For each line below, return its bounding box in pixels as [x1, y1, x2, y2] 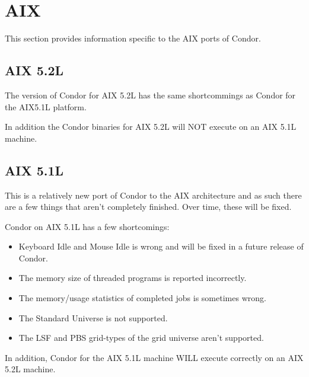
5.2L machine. [5, 363, 56, 375]
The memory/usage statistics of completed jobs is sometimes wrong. [18, 292, 266, 304]
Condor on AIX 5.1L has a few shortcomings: [5, 220, 170, 232]
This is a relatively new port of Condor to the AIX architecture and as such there [5, 188, 302, 201]
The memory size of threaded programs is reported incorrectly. [18, 271, 247, 284]
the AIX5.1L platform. [5, 100, 87, 113]
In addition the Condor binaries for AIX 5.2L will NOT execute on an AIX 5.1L [5, 120, 297, 133]
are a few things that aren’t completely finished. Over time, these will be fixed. [5, 200, 292, 213]
